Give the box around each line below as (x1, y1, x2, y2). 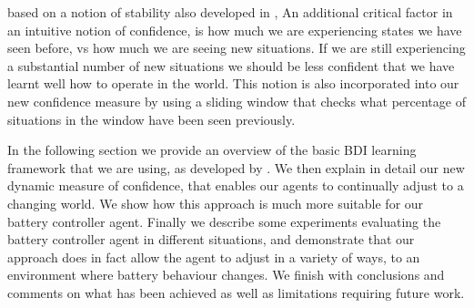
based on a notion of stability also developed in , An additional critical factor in (7, 3, 453, 21)
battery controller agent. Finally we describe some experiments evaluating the (7, 211, 441, 231)
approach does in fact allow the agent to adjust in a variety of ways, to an (7, 247, 420, 266)
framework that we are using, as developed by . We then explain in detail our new (7, 158, 465, 177)
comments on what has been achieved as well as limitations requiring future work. (7, 282, 465, 302)
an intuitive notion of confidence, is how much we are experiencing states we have (7, 20, 462, 39)
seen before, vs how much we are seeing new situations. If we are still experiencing (7, 38, 466, 57)
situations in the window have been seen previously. (7, 109, 296, 128)
